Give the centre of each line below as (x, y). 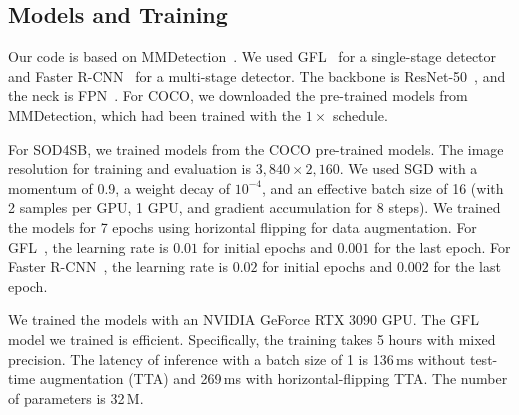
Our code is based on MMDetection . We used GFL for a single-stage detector (252, 56)
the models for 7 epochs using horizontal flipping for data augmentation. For (242, 226)
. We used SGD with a (408, 168)
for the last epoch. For (442, 246)
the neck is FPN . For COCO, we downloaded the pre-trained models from (238, 95)
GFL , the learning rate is (88, 246)
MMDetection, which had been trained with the (155, 114)
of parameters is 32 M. (76, 397)
